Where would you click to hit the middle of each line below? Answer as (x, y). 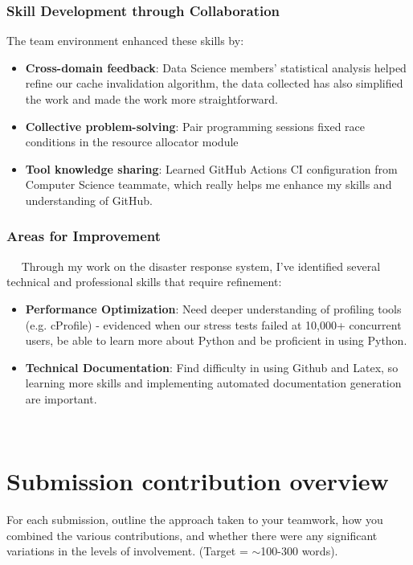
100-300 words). (299, 551)
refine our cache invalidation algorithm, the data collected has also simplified (214, 83)
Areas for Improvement (84, 236)
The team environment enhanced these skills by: (125, 41)
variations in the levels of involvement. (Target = (127, 551)
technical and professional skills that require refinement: (144, 282)
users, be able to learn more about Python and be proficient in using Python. (216, 340)
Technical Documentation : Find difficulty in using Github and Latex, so (212, 367)
